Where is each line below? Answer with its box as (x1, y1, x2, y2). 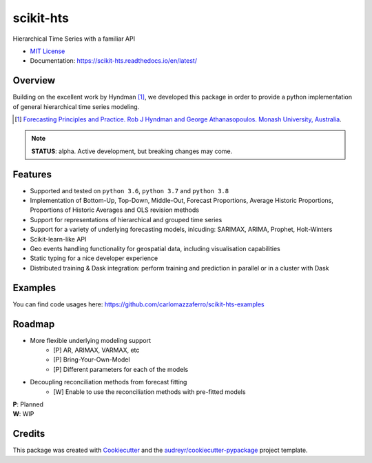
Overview (12, 75, 56, 86)
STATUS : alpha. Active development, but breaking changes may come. (31, 147, 233, 155)
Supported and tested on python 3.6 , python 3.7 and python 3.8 (30, 186, 229, 195)
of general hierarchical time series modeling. (12, 102, 140, 110)
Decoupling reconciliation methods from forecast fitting (30, 378, 187, 386)
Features (12, 168, 52, 180)
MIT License (30, 47, 65, 55)
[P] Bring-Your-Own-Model (53, 355, 130, 364)
